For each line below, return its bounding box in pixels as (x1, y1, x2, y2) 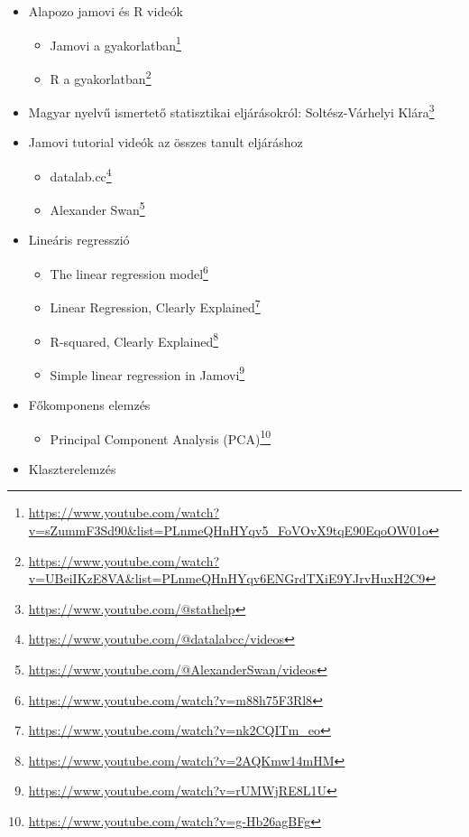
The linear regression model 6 (50, 262, 208, 283)
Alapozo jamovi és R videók (28, 2, 183, 20)
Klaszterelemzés (28, 459, 116, 478)
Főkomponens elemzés (28, 395, 151, 414)
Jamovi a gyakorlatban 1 (50, 33, 181, 54)
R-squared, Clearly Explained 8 (50, 329, 219, 350)
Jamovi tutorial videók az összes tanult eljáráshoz (28, 133, 303, 152)
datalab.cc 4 (50, 163, 112, 185)
